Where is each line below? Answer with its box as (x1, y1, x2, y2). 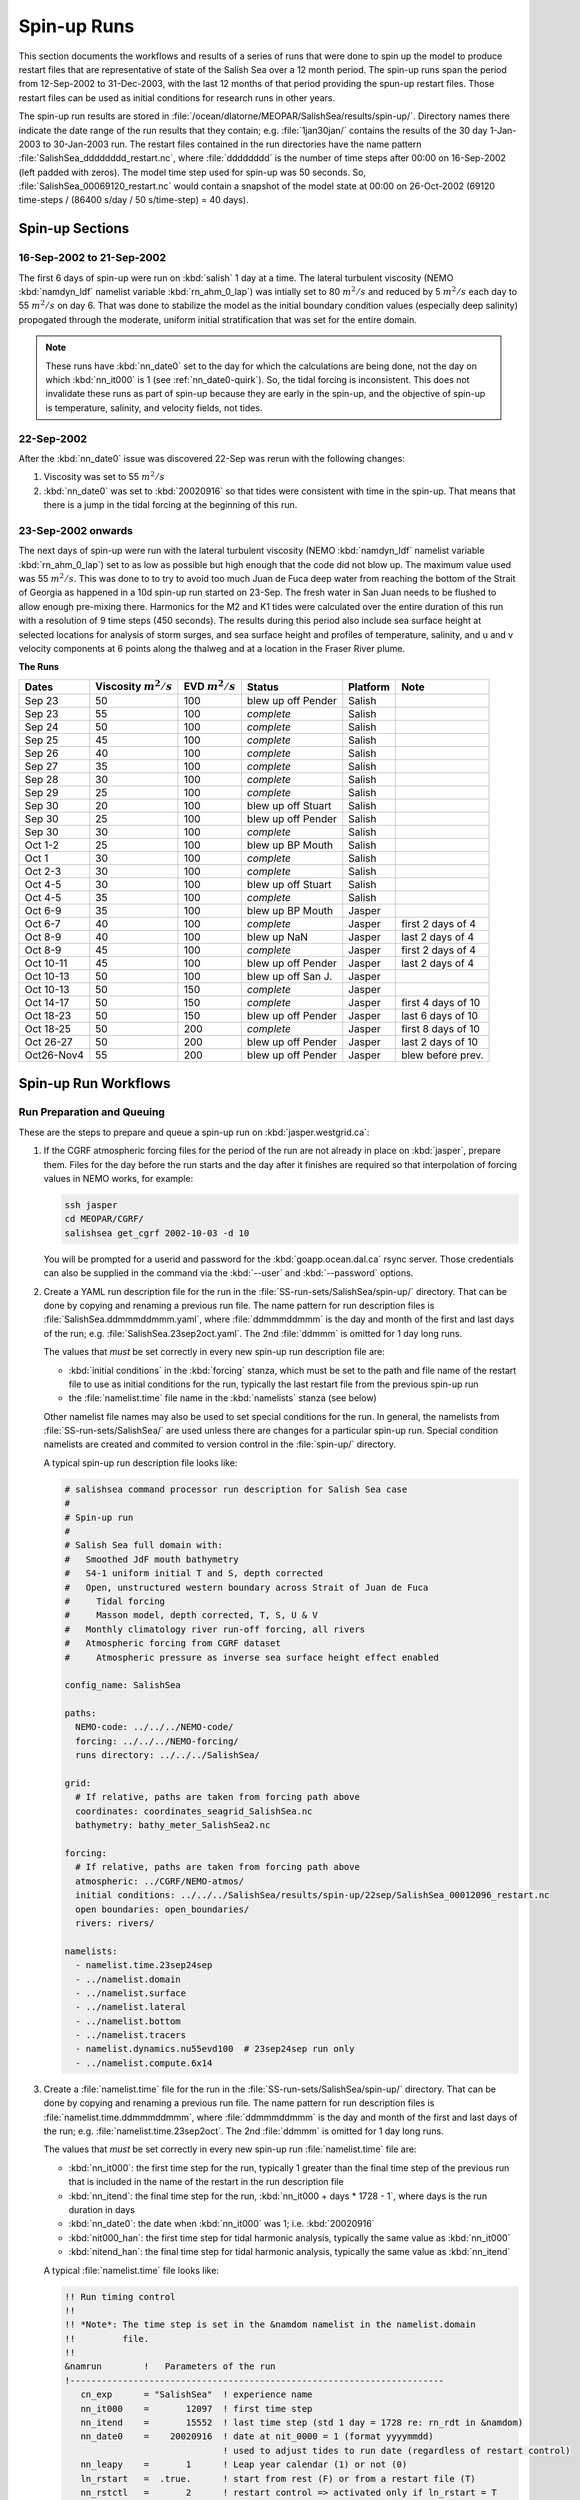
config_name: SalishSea (64, 1680, 182, 1691)
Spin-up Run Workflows (18, 1075, 171, 1092)
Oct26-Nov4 (24, 1048, 85, 1062)
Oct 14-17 (24, 996, 70, 1010)
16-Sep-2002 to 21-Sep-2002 (18, 251, 167, 265)
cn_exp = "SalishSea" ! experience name (80, 2389, 313, 2400)
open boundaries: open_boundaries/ (75, 1903, 250, 1915)
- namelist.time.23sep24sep (75, 1960, 213, 1971)
